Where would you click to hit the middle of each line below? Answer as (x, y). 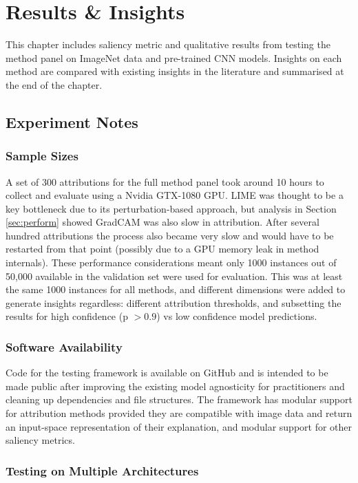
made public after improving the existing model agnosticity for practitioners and (175, 386)
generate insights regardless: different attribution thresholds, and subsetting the (173, 302)
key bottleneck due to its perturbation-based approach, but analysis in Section (171, 208)
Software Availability (64, 346)
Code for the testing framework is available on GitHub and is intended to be (167, 373)
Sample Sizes (42, 156)
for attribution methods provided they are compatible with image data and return (179, 413)
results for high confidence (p (67, 316)
